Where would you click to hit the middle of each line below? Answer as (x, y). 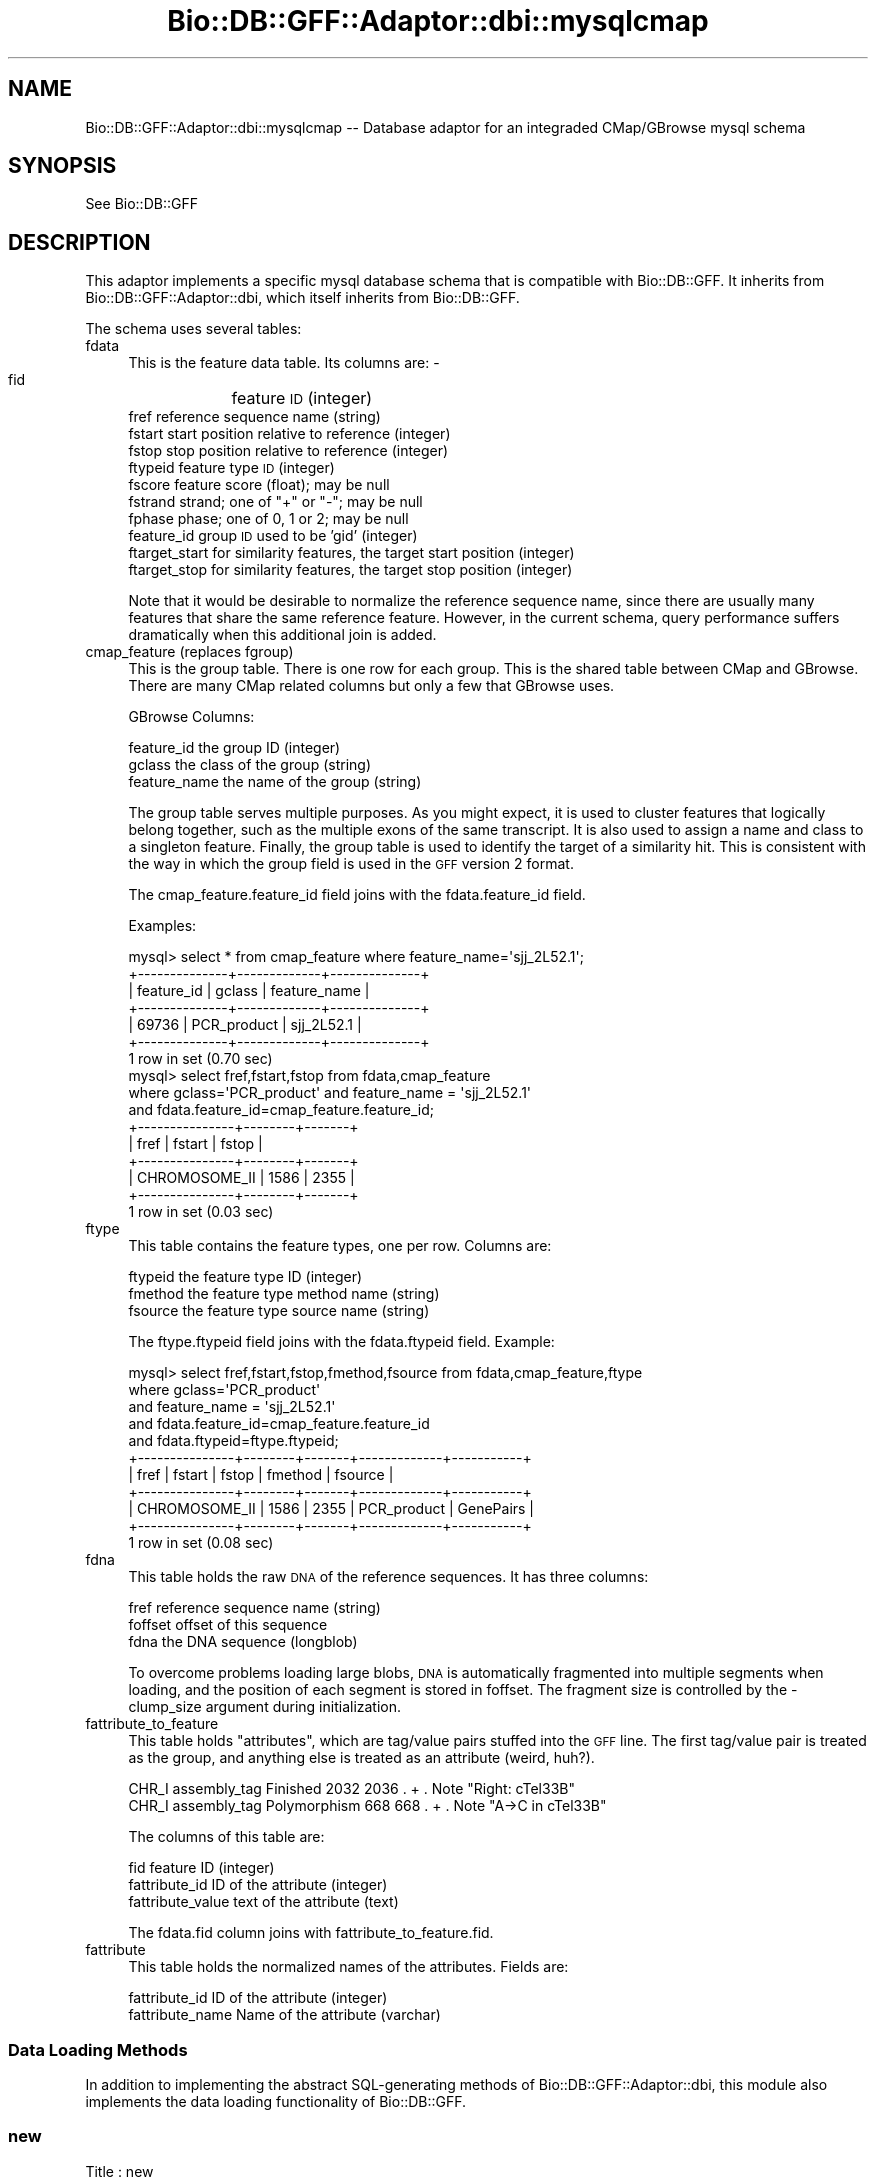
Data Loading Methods (98, 2049)
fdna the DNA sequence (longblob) (243, 1642)
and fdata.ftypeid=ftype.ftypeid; (233, 1441)
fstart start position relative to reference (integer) (289, 434)
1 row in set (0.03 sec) (201, 1212)
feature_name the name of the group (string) (275, 782)
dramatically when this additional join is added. (282, 635)
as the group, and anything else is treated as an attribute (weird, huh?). (361, 1758)
